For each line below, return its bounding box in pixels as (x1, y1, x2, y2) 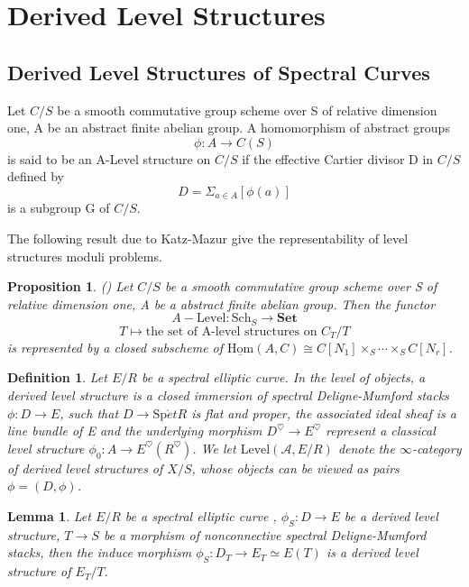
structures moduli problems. (7, 246, 162, 265)
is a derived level (326, 543, 418, 562)
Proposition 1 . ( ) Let (7, 277, 133, 296)
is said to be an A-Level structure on (7, 149, 211, 168)
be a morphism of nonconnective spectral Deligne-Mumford (103, 525, 427, 544)
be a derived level (344, 506, 438, 525)
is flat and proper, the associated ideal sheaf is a (191, 403, 457, 422)
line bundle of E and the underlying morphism (7, 421, 262, 440)
